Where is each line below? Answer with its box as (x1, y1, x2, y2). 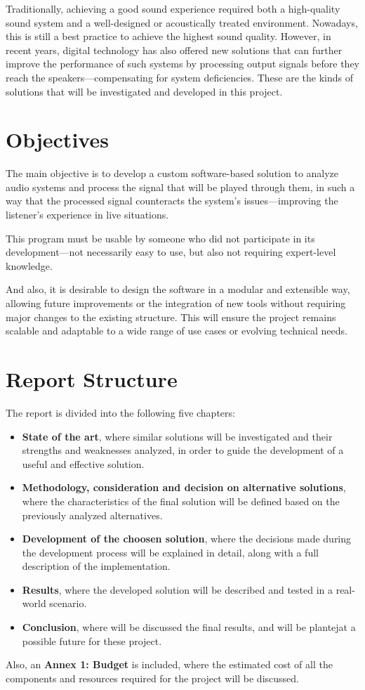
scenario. (49, 596, 87, 611)
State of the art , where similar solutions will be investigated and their (22, 429, 333, 443)
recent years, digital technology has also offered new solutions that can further (6, 42, 343, 57)
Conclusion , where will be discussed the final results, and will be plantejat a (22, 620, 356, 634)
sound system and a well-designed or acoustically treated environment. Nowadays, (6, 15, 358, 30)
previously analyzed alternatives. (22, 507, 163, 522)
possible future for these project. (22, 633, 162, 648)
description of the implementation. (22, 559, 171, 573)
